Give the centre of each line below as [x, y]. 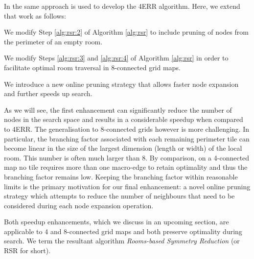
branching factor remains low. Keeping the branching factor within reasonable [121, 176]
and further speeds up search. [48, 93]
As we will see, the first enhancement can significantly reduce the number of [118, 110]
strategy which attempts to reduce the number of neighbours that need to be [119, 196]
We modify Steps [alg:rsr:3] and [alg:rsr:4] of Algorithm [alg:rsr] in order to [116, 58]
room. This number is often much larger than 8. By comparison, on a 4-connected [127, 157]
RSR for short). [27, 250]
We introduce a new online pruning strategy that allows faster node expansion [121, 84]
